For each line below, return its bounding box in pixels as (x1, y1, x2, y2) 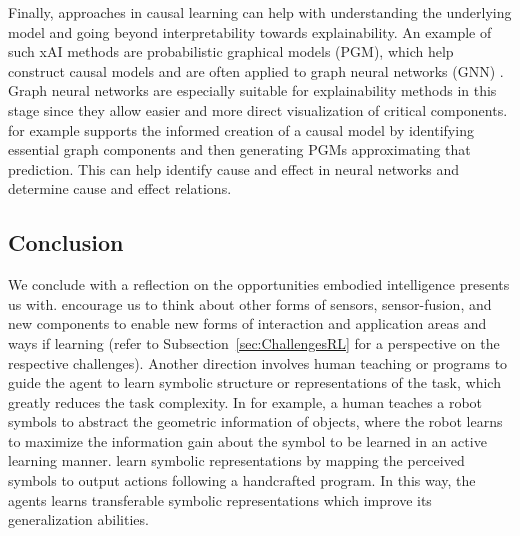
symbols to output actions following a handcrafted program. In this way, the (8, 470, 476, 491)
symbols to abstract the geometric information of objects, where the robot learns (8, 411, 503, 432)
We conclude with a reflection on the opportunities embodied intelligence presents (8, 274, 510, 295)
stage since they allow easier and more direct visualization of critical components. (8, 99, 508, 120)
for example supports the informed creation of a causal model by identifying (8, 119, 474, 140)
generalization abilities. (8, 509, 149, 530)
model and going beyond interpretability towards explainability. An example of (8, 21, 492, 42)
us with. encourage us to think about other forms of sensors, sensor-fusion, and (8, 293, 492, 314)
